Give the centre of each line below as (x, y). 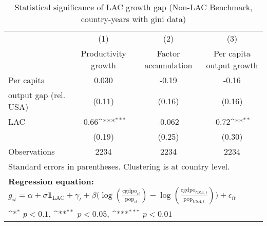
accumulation (168, 65)
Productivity (103, 53)
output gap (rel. (37, 95)
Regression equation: (51, 181)
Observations (32, 151)
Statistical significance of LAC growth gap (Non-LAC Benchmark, (133, 7)
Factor (168, 53)
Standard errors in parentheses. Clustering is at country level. (119, 166)
